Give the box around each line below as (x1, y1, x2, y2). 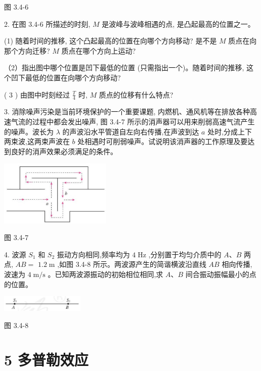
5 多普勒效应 (4, 349, 89, 370)
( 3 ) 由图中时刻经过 (4, 89, 70, 100)
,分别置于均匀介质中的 (148, 249, 222, 259)
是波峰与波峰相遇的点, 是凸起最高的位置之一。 (102, 18, 255, 29)
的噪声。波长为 (4, 126, 54, 136)
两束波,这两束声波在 (4, 136, 70, 147)
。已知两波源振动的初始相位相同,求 (48, 269, 163, 279)
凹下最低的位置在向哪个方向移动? (11, 72, 121, 82)
